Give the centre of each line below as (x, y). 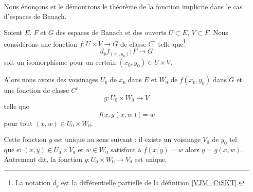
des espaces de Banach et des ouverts (111, 32)
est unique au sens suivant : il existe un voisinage (127, 139)
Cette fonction (25, 139)
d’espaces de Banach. (35, 16)
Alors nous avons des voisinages (51, 79)
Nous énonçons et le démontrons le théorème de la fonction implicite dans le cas (123, 6)
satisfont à (126, 149)
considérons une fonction (41, 44)
